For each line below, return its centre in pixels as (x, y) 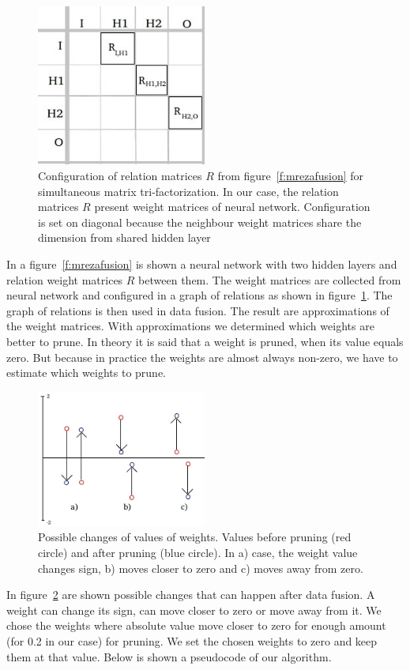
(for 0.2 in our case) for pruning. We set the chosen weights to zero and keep (192, 640)
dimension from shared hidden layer (124, 237)
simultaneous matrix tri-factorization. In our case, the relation (188, 191)
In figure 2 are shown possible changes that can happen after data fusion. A (191, 595)
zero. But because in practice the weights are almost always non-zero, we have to (202, 357)
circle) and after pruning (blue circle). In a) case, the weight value (198, 552)
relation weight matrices (65, 279)
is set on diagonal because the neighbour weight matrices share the (200, 222)
